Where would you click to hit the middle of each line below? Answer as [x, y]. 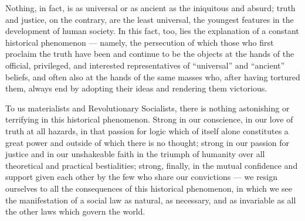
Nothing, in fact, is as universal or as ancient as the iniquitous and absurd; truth [150, 8]
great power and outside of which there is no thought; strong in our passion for [148, 142]
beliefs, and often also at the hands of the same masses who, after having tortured [153, 76]
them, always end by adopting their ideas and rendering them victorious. [136, 88]
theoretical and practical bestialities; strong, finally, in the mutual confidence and [152, 165]
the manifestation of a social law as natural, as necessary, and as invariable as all [151, 200]
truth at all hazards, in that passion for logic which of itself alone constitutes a [147, 130]
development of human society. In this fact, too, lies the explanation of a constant [152, 31]
